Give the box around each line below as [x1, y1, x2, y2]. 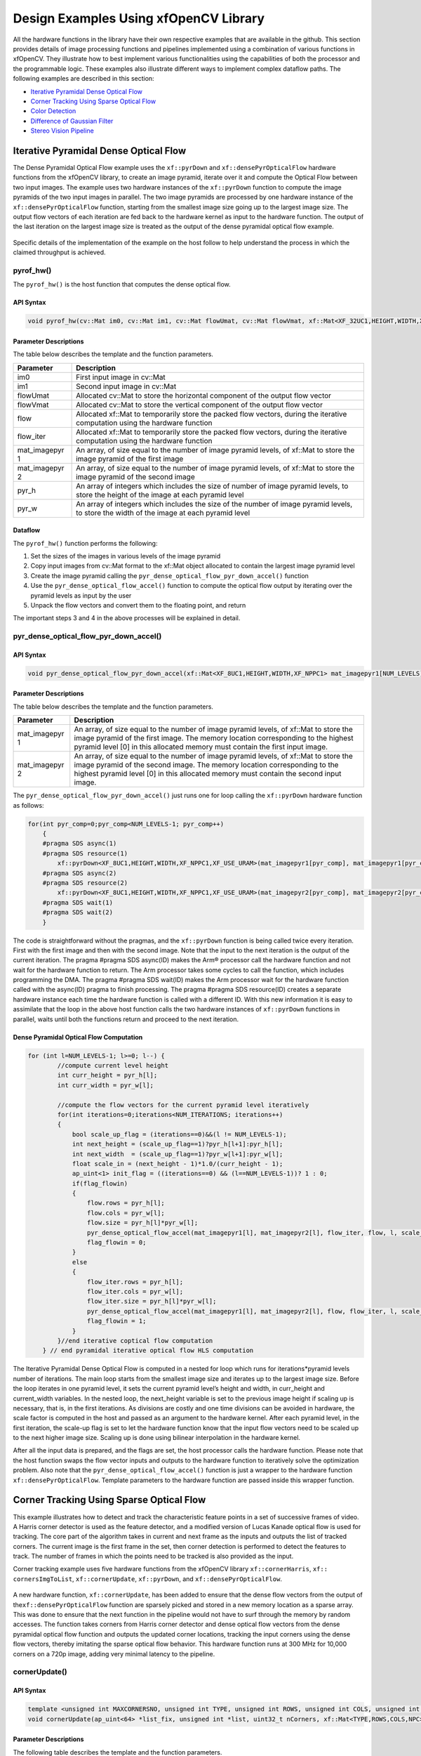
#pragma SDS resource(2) [42, 879, 128, 886]
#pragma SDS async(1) [42, 839, 117, 848]
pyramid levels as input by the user [30, 591, 132, 600]
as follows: [13, 801, 45, 809]
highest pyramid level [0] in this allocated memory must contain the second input [74, 769, 342, 779]
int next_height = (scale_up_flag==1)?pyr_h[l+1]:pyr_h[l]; [72, 1140, 283, 1148]
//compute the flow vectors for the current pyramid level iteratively [57, 1101, 309, 1109]
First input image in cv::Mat [76, 372, 166, 382]
